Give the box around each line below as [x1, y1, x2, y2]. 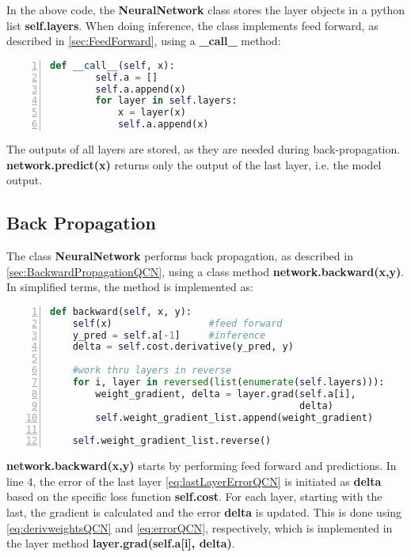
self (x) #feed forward [72, 317, 283, 329]
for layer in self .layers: [95, 95, 238, 107]
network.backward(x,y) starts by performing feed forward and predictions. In [6, 457, 397, 474]
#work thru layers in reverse [72, 365, 232, 377]
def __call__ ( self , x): [50, 59, 175, 71]
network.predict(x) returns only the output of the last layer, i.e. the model [6, 156, 382, 172]
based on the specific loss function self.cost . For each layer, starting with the [6, 488, 382, 505]
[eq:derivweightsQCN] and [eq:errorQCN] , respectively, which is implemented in [6, 519, 393, 536]
